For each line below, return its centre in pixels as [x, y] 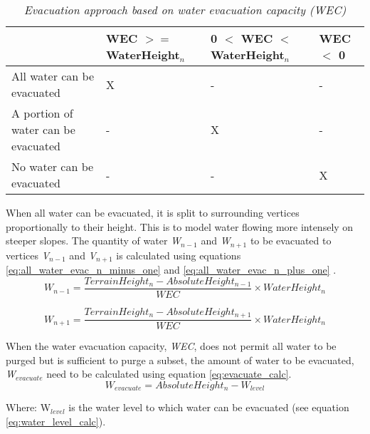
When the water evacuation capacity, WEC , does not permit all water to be [171, 346]
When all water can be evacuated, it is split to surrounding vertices [153, 212]
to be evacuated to [291, 241]
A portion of [42, 113]
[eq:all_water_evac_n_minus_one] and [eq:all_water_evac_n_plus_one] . [171, 270]
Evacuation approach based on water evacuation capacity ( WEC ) [185, 10]
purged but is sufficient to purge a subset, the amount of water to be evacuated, [180, 360]
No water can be [53, 166]
